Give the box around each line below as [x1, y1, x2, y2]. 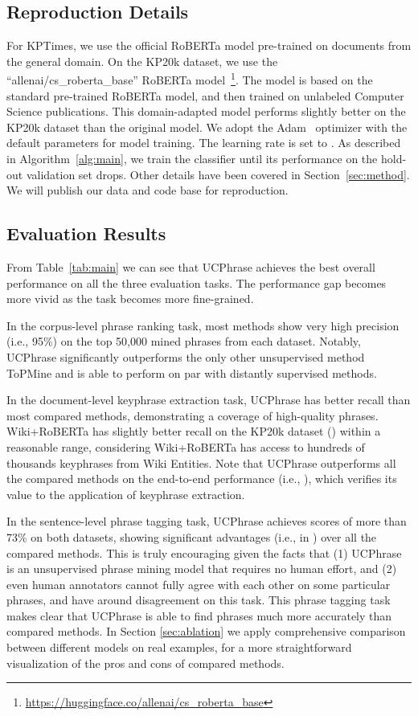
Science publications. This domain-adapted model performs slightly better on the [6, 103, 406, 120]
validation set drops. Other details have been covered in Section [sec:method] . [26, 166, 410, 182]
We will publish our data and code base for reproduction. [6, 182, 289, 198]
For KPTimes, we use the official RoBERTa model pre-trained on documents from [6, 37, 412, 54]
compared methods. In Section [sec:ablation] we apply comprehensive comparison [6, 623, 406, 640]
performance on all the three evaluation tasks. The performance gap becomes [6, 274, 387, 291]
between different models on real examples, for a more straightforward [6, 639, 352, 656]
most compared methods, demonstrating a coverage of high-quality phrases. [6, 407, 379, 423]
